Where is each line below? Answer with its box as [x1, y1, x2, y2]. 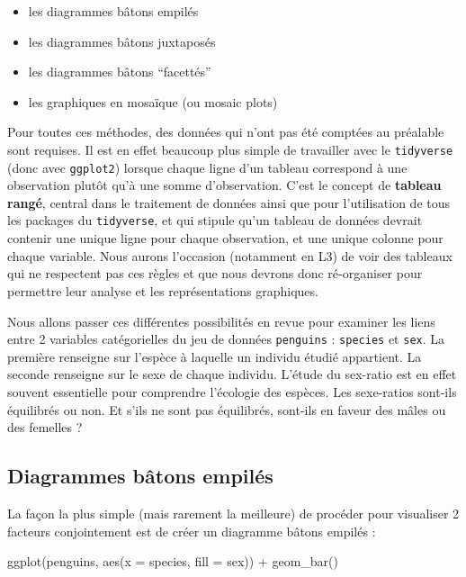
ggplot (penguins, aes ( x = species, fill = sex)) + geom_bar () [7, 552, 338, 571]
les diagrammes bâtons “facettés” [28, 62, 211, 81]
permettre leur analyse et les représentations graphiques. [7, 281, 318, 300]
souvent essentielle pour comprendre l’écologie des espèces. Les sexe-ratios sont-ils [7, 382, 457, 401]
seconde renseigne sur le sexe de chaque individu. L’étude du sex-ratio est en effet [7, 365, 457, 383]
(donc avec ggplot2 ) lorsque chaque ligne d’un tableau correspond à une [7, 158, 408, 176]
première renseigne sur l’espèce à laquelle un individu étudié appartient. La [7, 347, 422, 365]
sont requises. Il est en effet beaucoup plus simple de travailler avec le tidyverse [7, 140, 453, 158]
